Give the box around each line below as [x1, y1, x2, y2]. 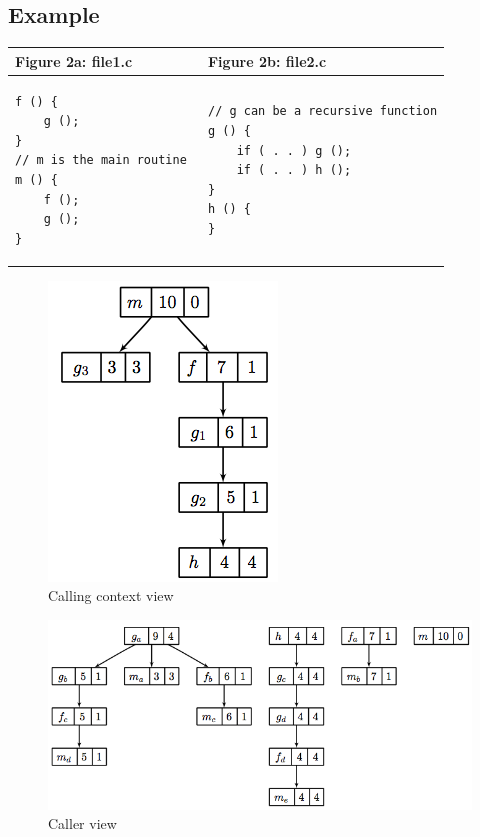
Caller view [48, 813, 117, 834]
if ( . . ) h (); [236, 163, 352, 178]
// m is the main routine [15, 153, 187, 168]
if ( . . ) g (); [236, 143, 352, 158]
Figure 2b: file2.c [207, 50, 327, 71]
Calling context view [48, 585, 174, 606]
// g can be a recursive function [207, 104, 438, 119]
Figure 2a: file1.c [15, 50, 133, 71]
